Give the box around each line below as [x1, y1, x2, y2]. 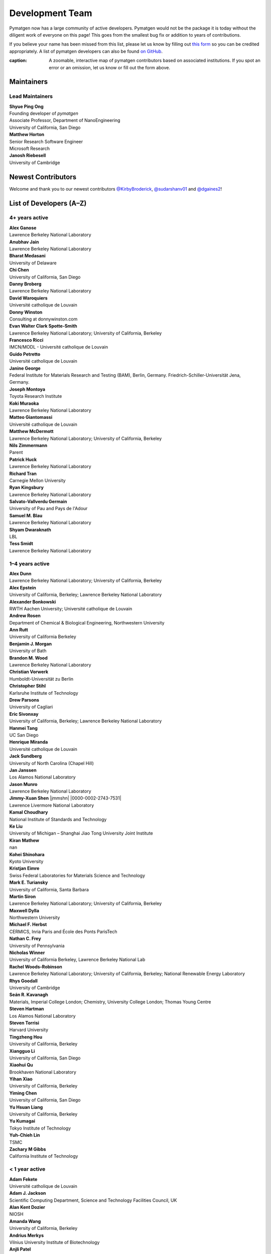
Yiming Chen [9, 1090, 37, 1096]
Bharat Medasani [9, 253, 46, 259]
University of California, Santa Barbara [9, 886, 89, 892]
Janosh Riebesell [9, 152, 46, 159]
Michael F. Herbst [9, 921, 47, 927]
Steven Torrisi [9, 1020, 40, 1026]
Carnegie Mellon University [9, 477, 66, 484]
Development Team [9, 8, 92, 19]
